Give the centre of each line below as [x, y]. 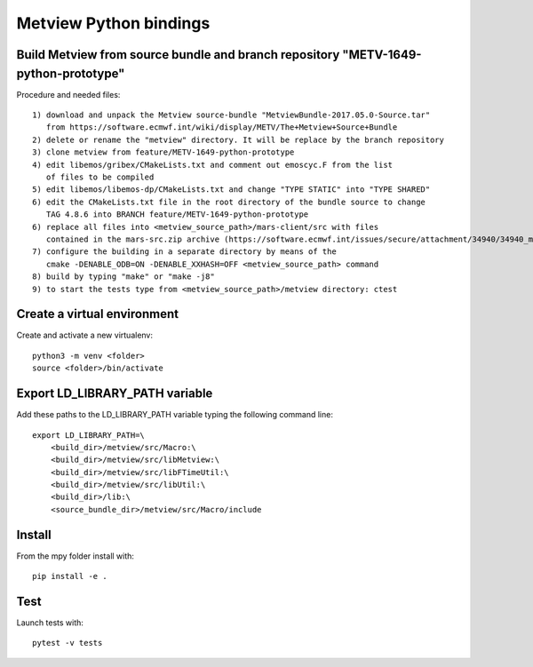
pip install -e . [70, 576]
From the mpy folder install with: [76, 556]
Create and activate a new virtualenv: [85, 335]
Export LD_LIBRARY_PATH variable [115, 394]
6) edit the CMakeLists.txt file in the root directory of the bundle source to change [229, 202]
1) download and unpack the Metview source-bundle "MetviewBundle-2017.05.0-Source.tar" [231, 115]
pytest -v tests [68, 643]
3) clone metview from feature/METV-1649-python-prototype [163, 152]
